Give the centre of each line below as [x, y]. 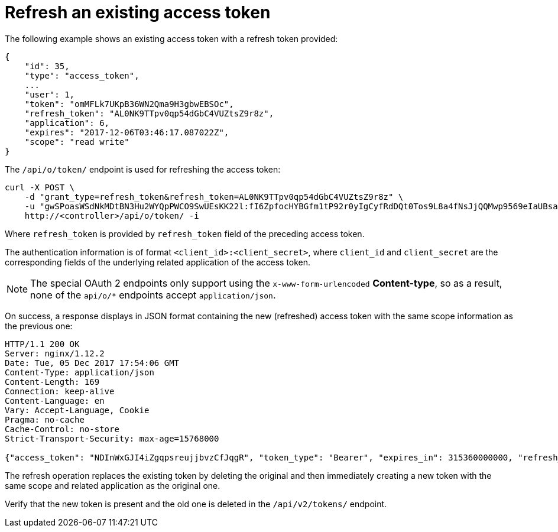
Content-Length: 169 [52, 382]
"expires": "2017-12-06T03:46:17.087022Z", [127, 132]
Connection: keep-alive [60, 391]
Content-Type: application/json [80, 372]
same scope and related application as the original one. [113, 485]
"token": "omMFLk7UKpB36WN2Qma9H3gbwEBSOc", [129, 104]
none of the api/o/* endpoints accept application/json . [153, 295]
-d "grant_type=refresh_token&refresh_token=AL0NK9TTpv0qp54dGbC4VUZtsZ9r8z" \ [214, 197]
